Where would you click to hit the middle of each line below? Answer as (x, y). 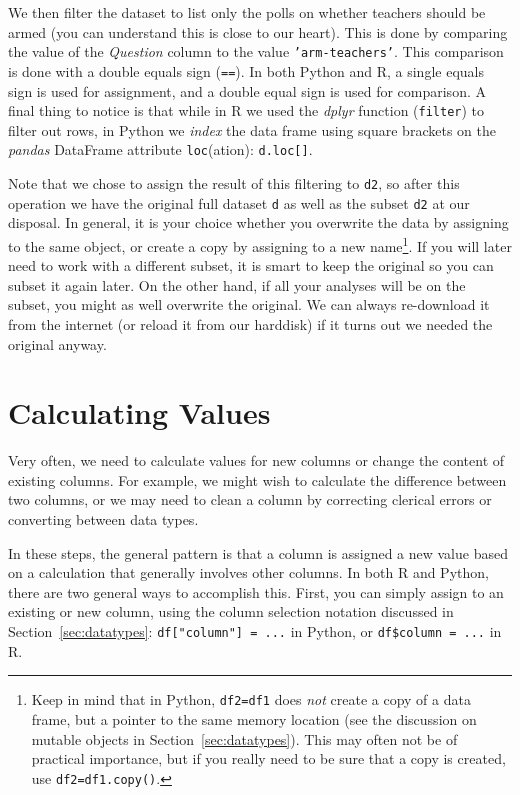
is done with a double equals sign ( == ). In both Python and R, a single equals (246, 70)
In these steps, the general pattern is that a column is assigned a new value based (258, 552)
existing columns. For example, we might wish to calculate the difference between (257, 479)
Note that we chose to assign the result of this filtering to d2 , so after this (234, 183)
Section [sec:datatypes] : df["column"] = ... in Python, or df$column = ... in (255, 631)
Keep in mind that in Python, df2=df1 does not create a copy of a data (251, 699)
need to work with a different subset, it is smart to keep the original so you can (251, 265)
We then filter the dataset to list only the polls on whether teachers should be (247, 12)
